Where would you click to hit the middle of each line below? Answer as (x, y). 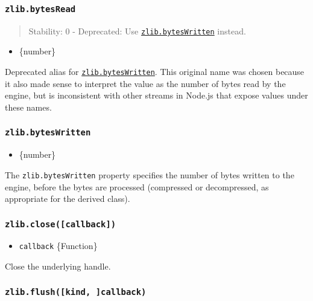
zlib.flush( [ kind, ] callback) (76, 292)
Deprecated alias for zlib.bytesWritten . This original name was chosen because (155, 72)
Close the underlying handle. (58, 266)
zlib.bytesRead (40, 9)
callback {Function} (58, 246)
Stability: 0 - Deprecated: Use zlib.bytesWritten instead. (137, 31)
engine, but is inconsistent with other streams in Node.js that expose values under (156, 95)
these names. (28, 107)
